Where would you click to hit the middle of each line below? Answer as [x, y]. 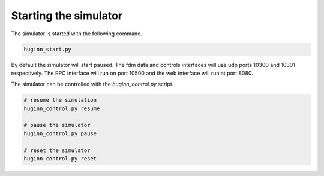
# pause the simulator [57, 125]
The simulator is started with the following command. [77, 34]
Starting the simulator [67, 16]
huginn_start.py [48, 49]
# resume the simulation [60, 100]
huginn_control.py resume [62, 108]
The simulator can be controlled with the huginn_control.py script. [92, 84]
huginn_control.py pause [60, 133]
